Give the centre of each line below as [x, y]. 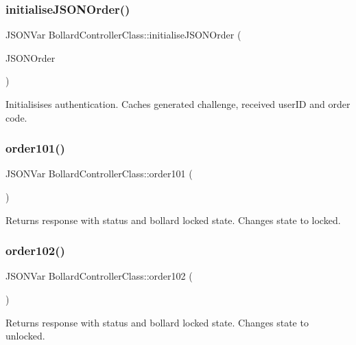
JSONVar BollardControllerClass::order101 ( [99, 174]
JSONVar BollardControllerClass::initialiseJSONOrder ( [123, 35]
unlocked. [25, 336]
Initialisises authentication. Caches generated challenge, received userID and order [178, 104]
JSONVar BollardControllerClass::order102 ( [99, 276]
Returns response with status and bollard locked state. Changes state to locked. [173, 220]
